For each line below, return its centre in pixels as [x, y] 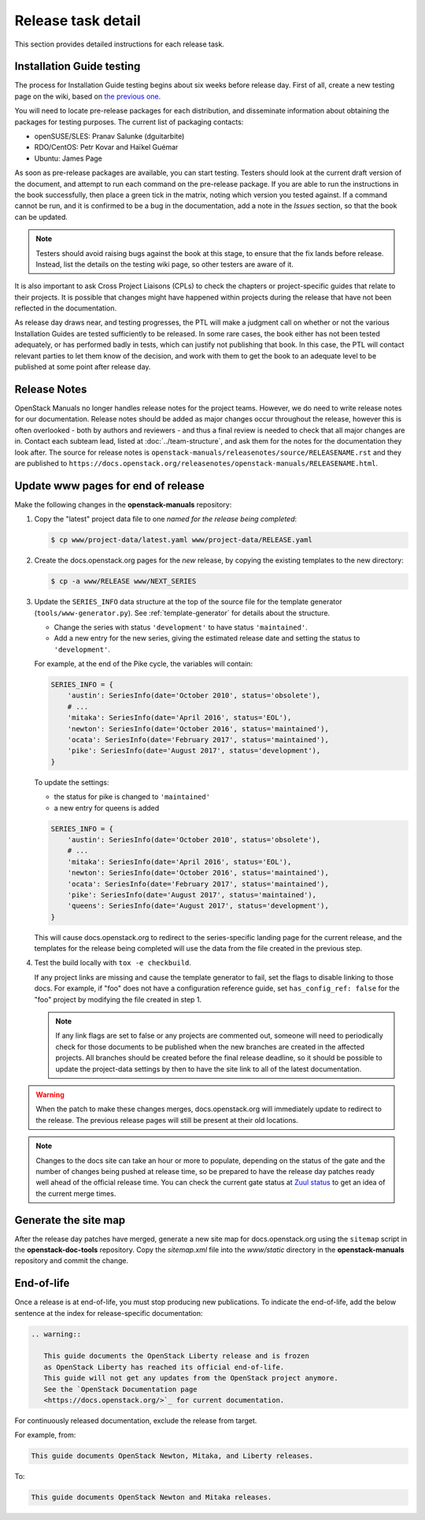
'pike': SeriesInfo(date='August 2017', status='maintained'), [192, 895]
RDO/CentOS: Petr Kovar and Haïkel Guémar [106, 147]
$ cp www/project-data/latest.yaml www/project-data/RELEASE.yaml [181, 540]
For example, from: [45, 1435]
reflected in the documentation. [66, 308]
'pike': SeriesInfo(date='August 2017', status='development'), [194, 751]
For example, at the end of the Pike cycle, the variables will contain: [144, 664]
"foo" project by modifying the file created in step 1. [118, 999]
